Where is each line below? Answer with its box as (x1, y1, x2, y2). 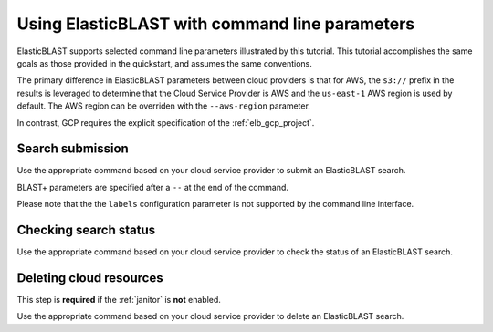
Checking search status (16, 223, 156, 237)
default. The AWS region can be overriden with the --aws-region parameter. (16, 100, 310, 111)
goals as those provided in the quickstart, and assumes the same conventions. (16, 57, 312, 68)
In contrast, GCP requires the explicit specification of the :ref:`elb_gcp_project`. (16, 117, 315, 128)
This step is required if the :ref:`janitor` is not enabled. (16, 295, 221, 305)
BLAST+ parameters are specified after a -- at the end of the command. (16, 182, 289, 192)
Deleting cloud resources (16, 270, 163, 285)
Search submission (16, 141, 130, 157)
